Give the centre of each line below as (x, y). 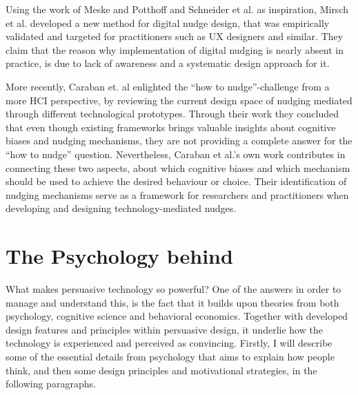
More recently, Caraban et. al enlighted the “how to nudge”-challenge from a (168, 86)
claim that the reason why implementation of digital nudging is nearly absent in (175, 49)
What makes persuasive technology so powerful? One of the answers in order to (173, 289)
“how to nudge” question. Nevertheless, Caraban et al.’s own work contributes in (176, 154)
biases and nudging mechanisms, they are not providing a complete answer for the (179, 141)
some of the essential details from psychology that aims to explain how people (170, 356)
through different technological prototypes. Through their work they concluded (172, 114)
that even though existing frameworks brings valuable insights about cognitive (171, 127)
